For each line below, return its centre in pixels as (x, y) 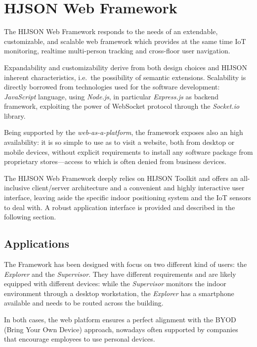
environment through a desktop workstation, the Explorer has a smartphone (119, 293)
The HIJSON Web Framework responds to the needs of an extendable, (111, 31)
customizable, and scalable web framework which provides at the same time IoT (125, 41)
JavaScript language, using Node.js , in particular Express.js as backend (111, 96)
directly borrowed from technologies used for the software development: (112, 87)
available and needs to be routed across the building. (84, 303)
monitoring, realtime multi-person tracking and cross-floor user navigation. (117, 51)
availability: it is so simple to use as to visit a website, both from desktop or (119, 142)
